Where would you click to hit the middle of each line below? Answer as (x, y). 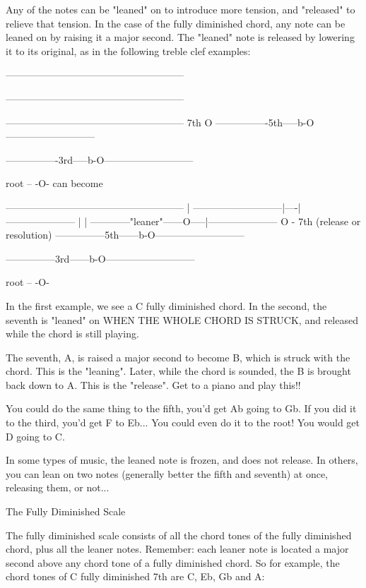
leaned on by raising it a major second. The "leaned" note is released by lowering (180, 37)
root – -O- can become (54, 183)
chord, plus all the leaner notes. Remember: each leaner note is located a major (177, 549)
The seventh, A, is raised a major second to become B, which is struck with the (178, 357)
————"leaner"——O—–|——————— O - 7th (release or (225, 221)
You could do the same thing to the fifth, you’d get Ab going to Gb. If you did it (181, 408)
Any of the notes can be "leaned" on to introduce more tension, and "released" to (181, 9)
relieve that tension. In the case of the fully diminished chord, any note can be (176, 23)
